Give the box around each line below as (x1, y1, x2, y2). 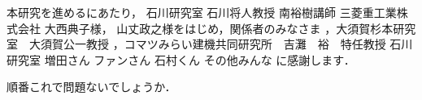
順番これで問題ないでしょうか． (7, 78, 176, 95)
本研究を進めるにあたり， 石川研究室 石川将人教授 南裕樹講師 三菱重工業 (7, 4, 397, 20)
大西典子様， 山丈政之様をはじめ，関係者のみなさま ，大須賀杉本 (44, 19, 394, 36)
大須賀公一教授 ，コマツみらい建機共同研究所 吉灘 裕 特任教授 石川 (28, 35, 413, 52)
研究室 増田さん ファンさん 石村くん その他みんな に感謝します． (7, 51, 355, 68)
